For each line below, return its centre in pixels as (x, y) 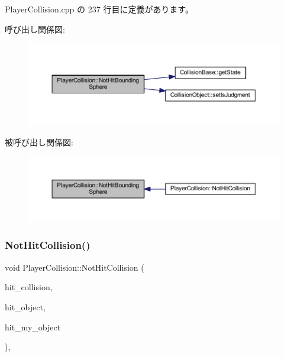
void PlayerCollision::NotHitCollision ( (75, 267)
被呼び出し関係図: (39, 142)
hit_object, (25, 306)
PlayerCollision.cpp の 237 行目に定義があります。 (99, 9)
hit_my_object (33, 327)
